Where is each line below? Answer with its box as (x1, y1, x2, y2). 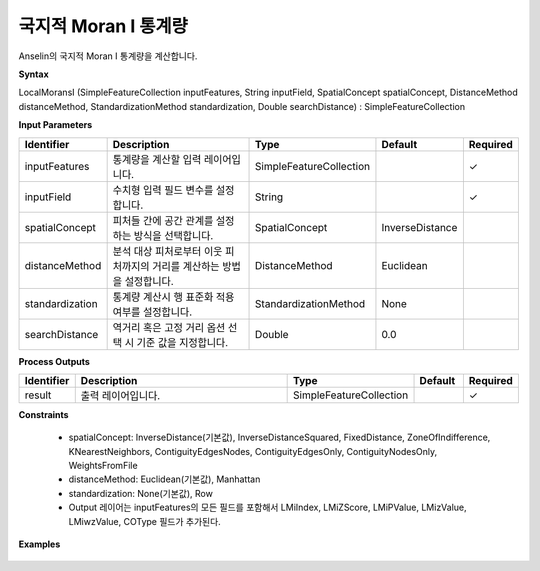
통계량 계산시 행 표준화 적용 (112, 290, 235, 304)
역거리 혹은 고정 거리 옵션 (112, 320, 226, 334)
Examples (18, 538, 61, 550)
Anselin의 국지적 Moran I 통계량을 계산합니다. (18, 50, 198, 62)
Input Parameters (18, 119, 93, 131)
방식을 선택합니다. (133, 228, 214, 242)
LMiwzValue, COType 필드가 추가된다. (68, 515, 222, 527)
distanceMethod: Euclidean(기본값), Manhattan (68, 473, 261, 485)
